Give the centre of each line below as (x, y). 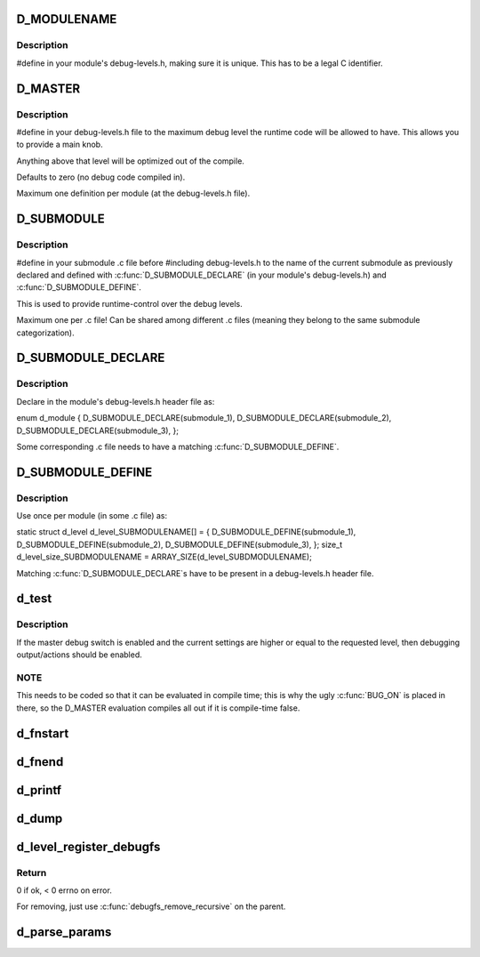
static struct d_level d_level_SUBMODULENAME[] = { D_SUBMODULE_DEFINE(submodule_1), (186, 532)
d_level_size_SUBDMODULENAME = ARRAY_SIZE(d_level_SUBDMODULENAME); (164, 557)
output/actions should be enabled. (79, 655)
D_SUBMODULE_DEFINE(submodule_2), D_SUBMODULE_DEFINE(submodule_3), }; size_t (179, 544)
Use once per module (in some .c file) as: (92, 516)
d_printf (39, 790)
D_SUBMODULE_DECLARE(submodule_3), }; (98, 430)
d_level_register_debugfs (88, 846)
